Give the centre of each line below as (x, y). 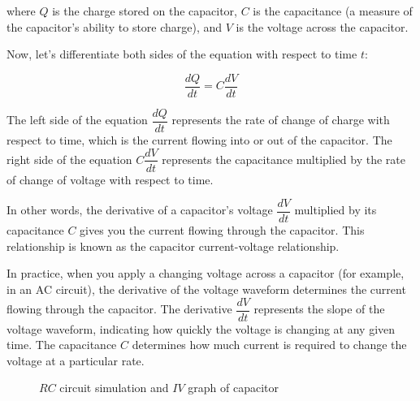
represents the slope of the (319, 309)
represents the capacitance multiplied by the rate (284, 159)
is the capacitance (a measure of (333, 11)
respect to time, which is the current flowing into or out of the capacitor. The (199, 139)
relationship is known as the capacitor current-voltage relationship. (173, 246)
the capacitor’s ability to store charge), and (115, 26)
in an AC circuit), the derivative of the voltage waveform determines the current (206, 289)
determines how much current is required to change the (269, 345)
